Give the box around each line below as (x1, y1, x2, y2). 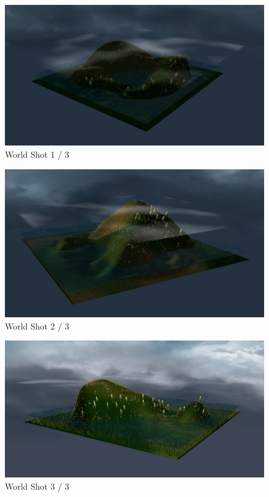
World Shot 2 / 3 (5, 319, 70, 332)
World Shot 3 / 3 (5, 480, 70, 493)
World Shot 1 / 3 (5, 148, 70, 161)
